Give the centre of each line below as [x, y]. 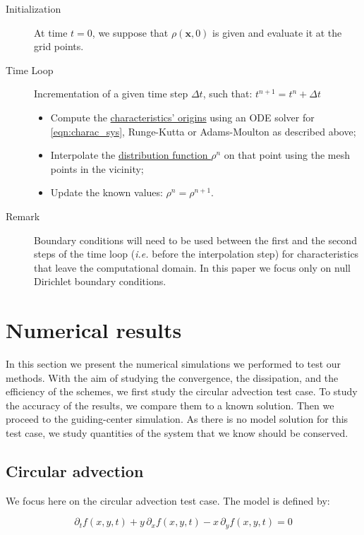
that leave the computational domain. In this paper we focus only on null [192, 267]
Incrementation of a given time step [111, 94]
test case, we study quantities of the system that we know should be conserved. [177, 433]
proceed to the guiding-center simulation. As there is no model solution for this [177, 419]
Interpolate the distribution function [129, 155]
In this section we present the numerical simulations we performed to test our [174, 364]
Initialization [34, 8]
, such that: [227, 94]
